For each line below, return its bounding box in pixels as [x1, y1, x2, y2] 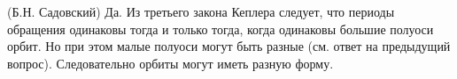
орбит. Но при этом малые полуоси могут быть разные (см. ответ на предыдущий [7, 37, 451, 55]
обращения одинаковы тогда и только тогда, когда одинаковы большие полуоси [7, 19, 434, 38]
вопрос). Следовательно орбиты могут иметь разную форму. [7, 54, 334, 72]
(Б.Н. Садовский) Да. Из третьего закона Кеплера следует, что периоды [7, 3, 395, 20]
